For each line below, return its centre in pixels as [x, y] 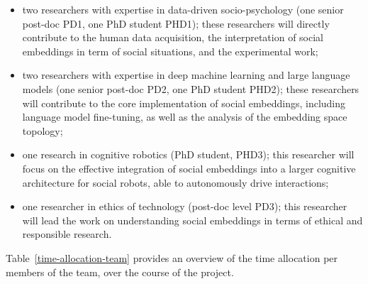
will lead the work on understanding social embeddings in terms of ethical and [193, 220]
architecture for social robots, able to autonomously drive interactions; [175, 182]
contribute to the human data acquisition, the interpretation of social [173, 37]
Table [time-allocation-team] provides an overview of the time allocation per [172, 257]
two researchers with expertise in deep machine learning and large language [186, 75]
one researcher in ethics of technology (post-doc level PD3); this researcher [185, 206]
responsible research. [67, 234]
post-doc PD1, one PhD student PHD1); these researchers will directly [176, 23]
